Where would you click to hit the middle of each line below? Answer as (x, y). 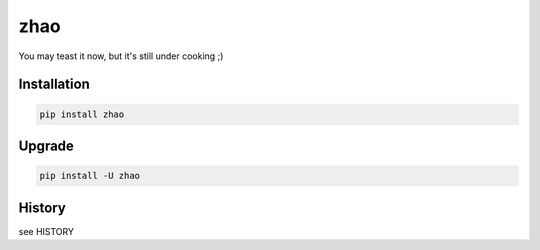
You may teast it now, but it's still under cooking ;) (121, 56)
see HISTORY (46, 231)
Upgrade (46, 145)
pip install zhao (82, 114)
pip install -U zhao (89, 176)
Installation (54, 84)
